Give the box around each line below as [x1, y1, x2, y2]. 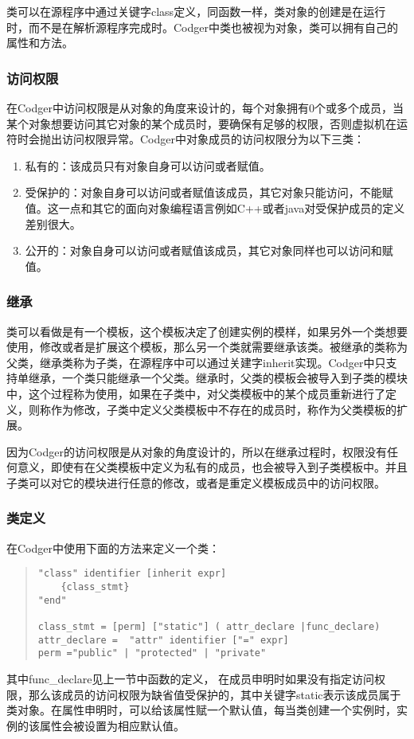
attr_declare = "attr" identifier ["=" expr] [37, 634, 289, 646]
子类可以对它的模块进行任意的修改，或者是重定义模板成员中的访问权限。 [6, 474, 385, 491]
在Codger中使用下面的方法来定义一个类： [6, 539, 220, 556]
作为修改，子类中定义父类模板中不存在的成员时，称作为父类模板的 [50, 401, 396, 417]
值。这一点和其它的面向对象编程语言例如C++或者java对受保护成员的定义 [25, 199, 405, 216]
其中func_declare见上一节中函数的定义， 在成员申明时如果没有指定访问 [6, 670, 375, 686]
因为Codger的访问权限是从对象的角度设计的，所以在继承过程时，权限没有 [6, 443, 387, 459]
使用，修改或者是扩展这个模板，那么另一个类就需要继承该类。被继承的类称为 [6, 338, 408, 355]
